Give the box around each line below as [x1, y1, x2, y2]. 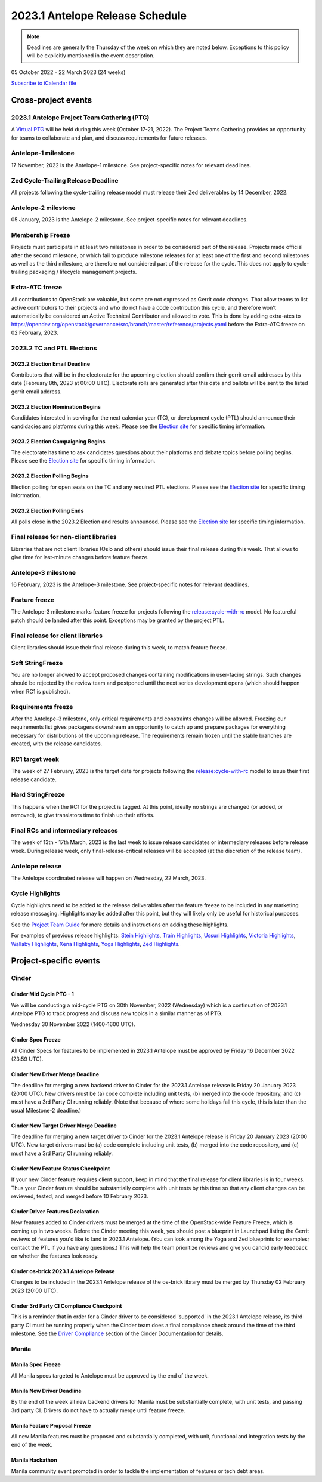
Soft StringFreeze [11, 658, 63, 667]
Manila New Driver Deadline [11, 1387, 82, 1394]
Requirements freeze [11, 703, 73, 711]
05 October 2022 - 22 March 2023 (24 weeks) [11, 69, 126, 76]
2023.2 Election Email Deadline [11, 360, 91, 367]
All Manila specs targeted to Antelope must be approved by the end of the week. [11, 1372, 209, 1379]
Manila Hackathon [11, 1456, 58, 1463]
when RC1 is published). [11, 688, 70, 695]
